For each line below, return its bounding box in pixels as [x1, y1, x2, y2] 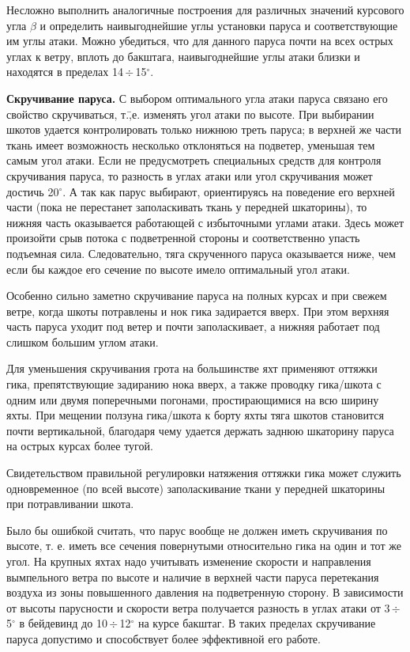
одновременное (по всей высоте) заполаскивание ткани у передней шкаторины [6, 480, 386, 496]
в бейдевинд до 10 [19, 615, 107, 631]
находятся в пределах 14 [6, 63, 123, 80]
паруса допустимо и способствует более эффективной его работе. [6, 630, 321, 646]
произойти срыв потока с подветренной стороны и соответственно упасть [6, 229, 360, 246]
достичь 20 [6, 183, 59, 199]
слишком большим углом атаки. [6, 333, 159, 350]
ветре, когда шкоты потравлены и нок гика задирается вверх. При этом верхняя [6, 302, 389, 319]
